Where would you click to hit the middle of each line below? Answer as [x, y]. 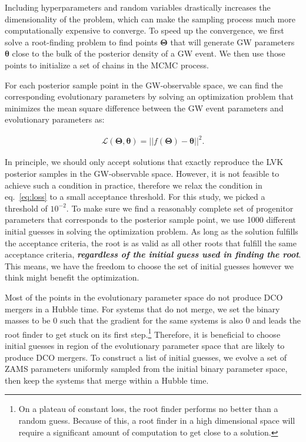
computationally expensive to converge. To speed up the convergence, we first [144, 30]
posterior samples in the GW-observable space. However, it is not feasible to [142, 174]
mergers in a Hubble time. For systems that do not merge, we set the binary [142, 309]
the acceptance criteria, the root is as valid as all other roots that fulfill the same [151, 243]
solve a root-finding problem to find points [81, 42]
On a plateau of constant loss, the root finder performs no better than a [148, 409]
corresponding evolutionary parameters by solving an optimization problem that [149, 96]
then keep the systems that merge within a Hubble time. [107, 380]
